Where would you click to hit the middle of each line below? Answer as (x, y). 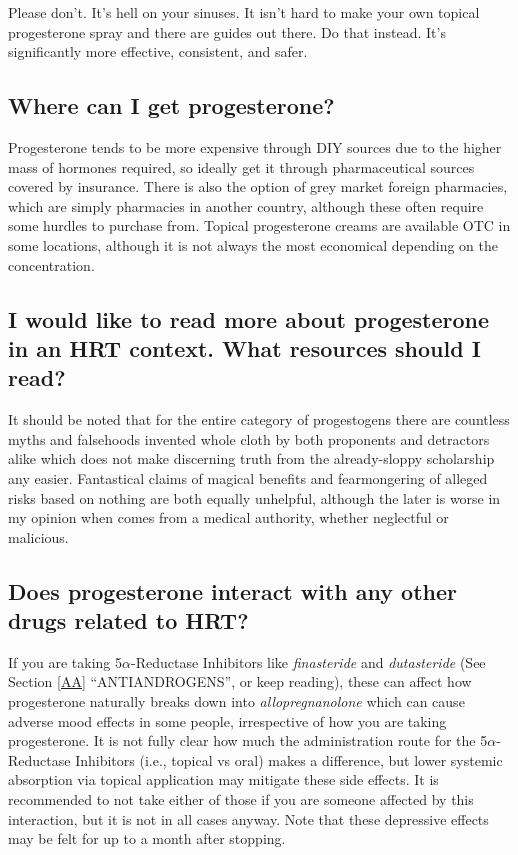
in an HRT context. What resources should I (244, 347)
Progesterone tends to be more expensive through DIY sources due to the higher (255, 146)
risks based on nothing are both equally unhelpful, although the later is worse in (254, 497)
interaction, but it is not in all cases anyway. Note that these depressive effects (248, 818)
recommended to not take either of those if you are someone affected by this (241, 799)
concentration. (51, 264)
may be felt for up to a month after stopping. (147, 838)
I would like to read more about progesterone (249, 318)
